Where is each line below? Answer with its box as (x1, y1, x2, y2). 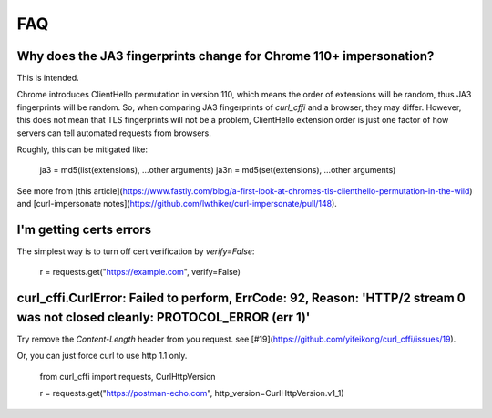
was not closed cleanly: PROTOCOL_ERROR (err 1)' (16, 310, 311, 325)
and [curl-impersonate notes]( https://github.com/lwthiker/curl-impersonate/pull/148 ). (16, 199, 337, 209)
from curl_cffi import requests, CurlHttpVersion (39, 371, 216, 382)
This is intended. (16, 73, 79, 84)
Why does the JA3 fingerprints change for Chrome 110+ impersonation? (16, 48, 435, 64)
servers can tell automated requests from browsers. (16, 127, 211, 138)
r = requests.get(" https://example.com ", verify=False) (39, 267, 241, 278)
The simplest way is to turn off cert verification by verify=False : (16, 246, 255, 257)
